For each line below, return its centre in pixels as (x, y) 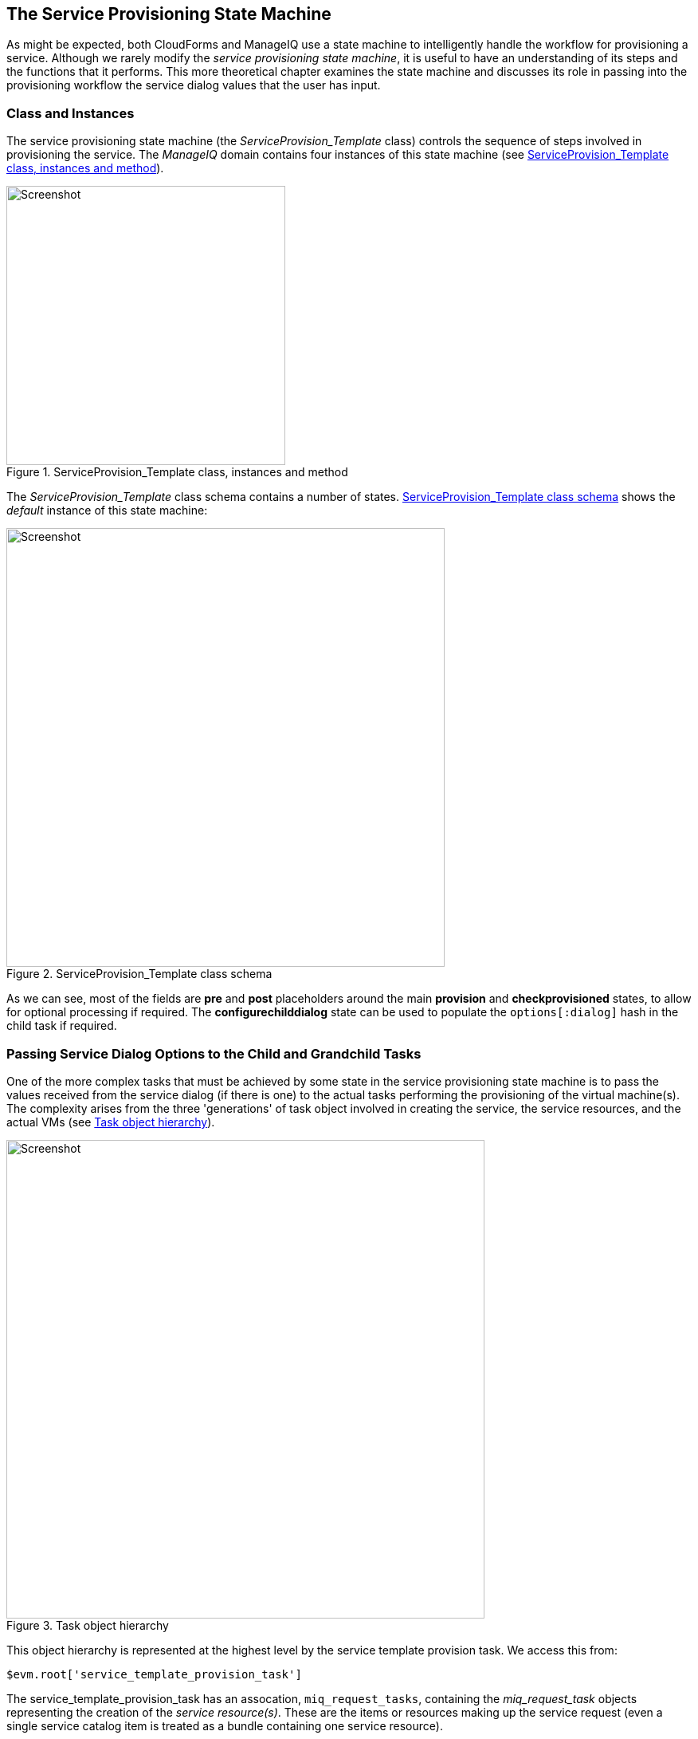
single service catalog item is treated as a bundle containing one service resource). (225, 1725)
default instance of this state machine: (107, 511)
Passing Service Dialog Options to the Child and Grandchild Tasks (214, 1053)
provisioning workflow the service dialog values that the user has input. (194, 85)
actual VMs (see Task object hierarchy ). (111, 1122)
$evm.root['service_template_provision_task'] (154, 1674)
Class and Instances (71, 113)
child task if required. (62, 1026)
